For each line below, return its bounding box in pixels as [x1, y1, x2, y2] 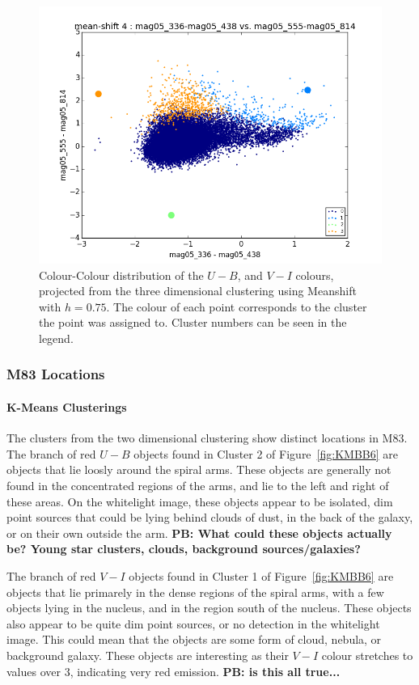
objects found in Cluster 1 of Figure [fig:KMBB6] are [129, 567, 394, 584]
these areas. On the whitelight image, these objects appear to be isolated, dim [6, 493, 393, 510]
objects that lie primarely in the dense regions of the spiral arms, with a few [6, 583, 384, 600]
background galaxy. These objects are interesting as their [6, 646, 289, 663]
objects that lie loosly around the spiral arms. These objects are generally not [6, 461, 391, 478]
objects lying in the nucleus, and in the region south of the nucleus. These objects [6, 599, 412, 616]
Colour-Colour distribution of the [39, 266, 204, 283]
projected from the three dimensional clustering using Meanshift [39, 282, 357, 299]
